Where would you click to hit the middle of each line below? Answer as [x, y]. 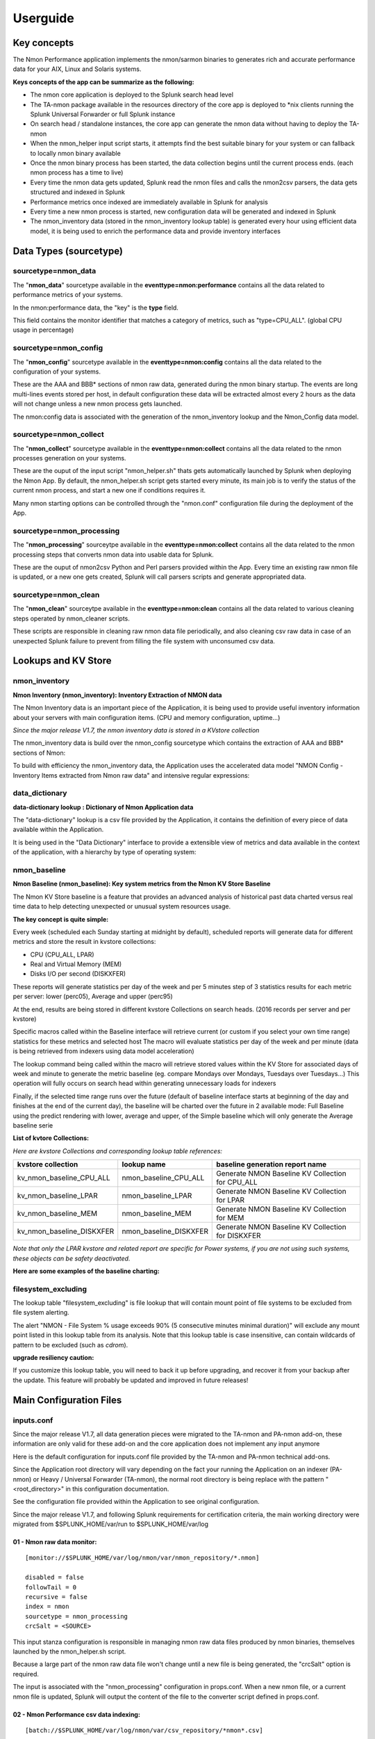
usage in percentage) [43, 330]
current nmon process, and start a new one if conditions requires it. [109, 490]
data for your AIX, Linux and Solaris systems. [77, 69]
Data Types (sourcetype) [68, 251]
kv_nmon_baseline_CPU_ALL [64, 1178]
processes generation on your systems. [69, 458]
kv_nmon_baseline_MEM [57, 1214]
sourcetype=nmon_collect [58, 435]
